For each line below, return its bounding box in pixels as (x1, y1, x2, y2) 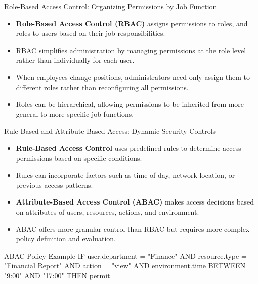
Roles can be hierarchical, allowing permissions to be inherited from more (16, 99, 244, 109)
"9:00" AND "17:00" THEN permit (4, 270, 110, 280)
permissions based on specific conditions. (16, 152, 142, 163)
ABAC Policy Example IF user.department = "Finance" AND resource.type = (4, 250, 247, 261)
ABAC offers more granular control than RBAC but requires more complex (16, 223, 250, 234)
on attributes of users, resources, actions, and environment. (16, 206, 199, 217)
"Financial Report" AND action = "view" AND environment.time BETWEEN (4, 260, 246, 271)
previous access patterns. (16, 179, 93, 190)
